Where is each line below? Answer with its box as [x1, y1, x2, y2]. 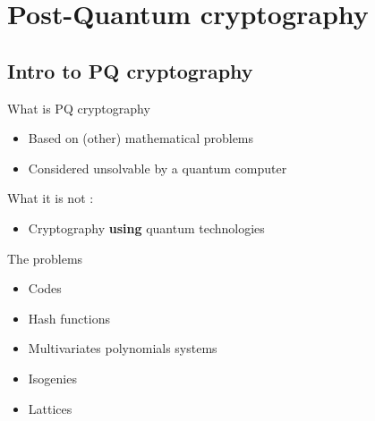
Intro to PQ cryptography [7, 56, 253, 84]
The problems [7, 248, 83, 267]
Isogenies [28, 368, 77, 387]
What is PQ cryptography [7, 98, 150, 117]
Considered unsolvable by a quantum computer [28, 158, 287, 177]
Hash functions [28, 308, 110, 327]
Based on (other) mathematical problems [28, 129, 254, 147]
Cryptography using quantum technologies [28, 218, 265, 237]
